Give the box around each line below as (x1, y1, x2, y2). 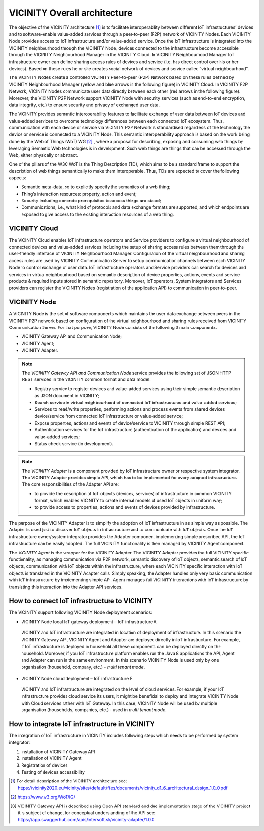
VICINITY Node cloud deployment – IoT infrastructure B (21, 675, 133, 681)
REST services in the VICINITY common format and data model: (22, 377, 151, 382)
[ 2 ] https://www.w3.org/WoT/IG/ (10, 794, 75, 800)
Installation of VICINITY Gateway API (21, 748, 95, 755)
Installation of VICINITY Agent (21, 755, 82, 761)
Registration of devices (21, 762, 68, 768)
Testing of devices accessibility (21, 769, 85, 775)
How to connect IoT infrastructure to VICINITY (9, 597, 153, 605)
